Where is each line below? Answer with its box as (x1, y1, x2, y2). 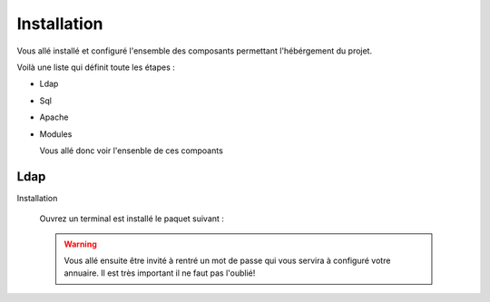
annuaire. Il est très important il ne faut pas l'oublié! (64, 268, 256, 278)
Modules (39, 128, 73, 140)
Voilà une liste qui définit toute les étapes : (16, 62, 176, 73)
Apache (39, 112, 69, 122)
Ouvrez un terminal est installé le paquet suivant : (39, 213, 224, 224)
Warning (64, 239, 97, 249)
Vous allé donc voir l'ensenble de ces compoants (39, 145, 224, 156)
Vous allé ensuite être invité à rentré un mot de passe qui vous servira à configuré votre (64, 255, 391, 266)
